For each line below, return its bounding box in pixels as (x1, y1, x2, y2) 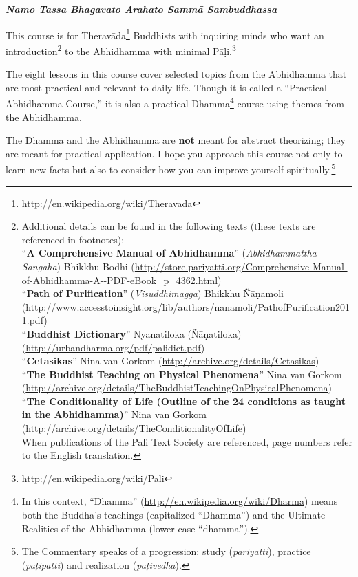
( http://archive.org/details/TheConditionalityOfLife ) (21, 421, 246, 435)
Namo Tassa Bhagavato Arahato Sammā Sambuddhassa (6, 2, 277, 16)
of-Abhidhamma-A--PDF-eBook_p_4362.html (21, 272, 218, 287)
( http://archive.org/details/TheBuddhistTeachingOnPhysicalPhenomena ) (21, 380, 332, 395)
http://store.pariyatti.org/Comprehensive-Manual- (134, 259, 348, 273)
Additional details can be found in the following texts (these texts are (21, 219, 316, 233)
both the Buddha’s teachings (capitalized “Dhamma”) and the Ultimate (21, 508, 326, 522)
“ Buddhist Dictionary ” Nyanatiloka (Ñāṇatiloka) (21, 326, 242, 340)
